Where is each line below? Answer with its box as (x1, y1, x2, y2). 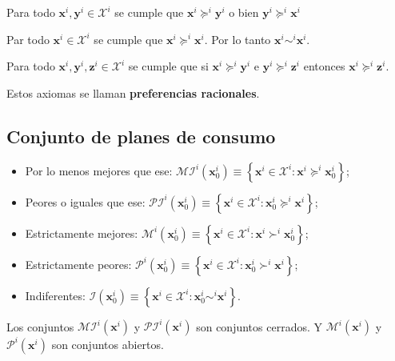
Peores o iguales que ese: (25, 193, 146, 210)
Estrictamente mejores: (25, 224, 138, 241)
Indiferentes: (25, 287, 86, 303)
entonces (303, 58, 345, 74)
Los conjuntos (6, 318, 74, 335)
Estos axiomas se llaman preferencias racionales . (6, 84, 260, 101)
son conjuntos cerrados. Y (196, 318, 322, 335)
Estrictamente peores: (25, 255, 132, 272)
